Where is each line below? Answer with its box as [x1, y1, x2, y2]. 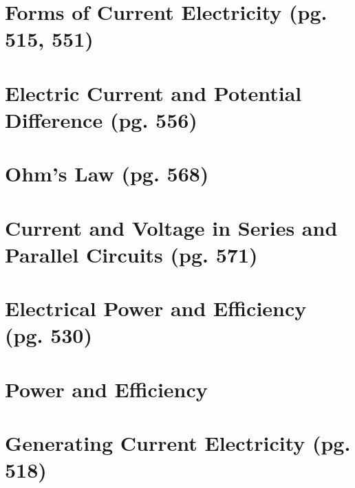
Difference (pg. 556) [5, 105, 197, 133]
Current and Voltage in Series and [5, 213, 338, 241]
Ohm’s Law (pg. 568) [5, 159, 209, 188]
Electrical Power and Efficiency [5, 294, 307, 322]
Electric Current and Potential [5, 78, 302, 107]
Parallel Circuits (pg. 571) [5, 240, 258, 268]
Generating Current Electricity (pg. [5, 429, 351, 457]
